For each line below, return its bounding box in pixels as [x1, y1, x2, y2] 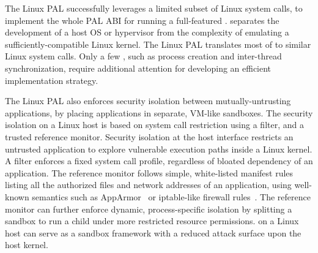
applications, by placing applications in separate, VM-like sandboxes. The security [5, 106, 313, 119]
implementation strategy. [5, 74, 98, 86]
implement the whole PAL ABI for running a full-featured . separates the [5, 13, 279, 26]
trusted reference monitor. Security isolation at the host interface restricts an [5, 130, 294, 143]
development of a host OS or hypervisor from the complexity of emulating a [5, 26, 289, 39]
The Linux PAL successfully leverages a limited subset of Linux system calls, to [5, 2, 303, 14]
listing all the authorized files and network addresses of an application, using [5, 178, 292, 191]
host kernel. [5, 238, 48, 251]
